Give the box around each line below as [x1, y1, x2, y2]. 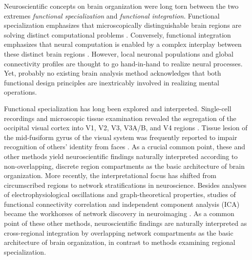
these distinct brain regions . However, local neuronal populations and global [4, 48, 233, 59]
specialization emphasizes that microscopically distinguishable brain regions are [4, 20, 242, 30]
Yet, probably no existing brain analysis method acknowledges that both [4, 68, 221, 78]
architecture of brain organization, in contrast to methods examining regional [4, 237, 235, 247]
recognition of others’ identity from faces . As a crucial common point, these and [4, 141, 245, 152]
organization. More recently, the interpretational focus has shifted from [4, 170, 216, 180]
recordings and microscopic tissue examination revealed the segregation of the [4, 113, 236, 123]
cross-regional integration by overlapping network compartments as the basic [4, 227, 233, 238]
